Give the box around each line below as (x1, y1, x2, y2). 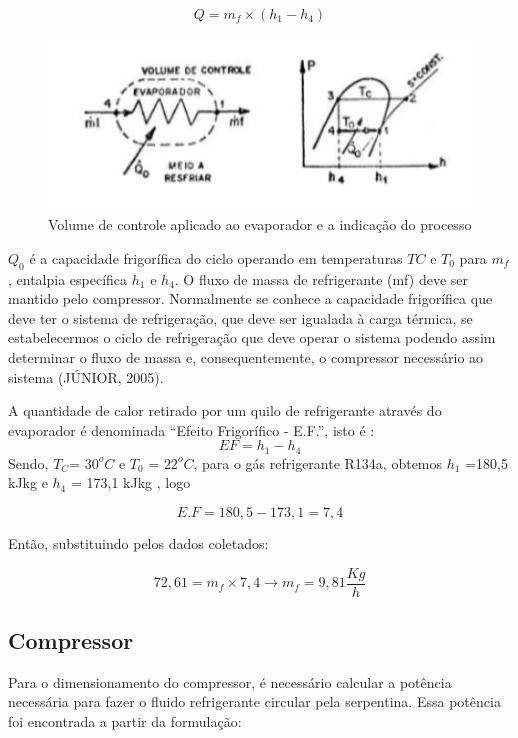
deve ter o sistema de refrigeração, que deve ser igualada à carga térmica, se (8, 307, 473, 328)
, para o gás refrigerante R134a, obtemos (193, 452, 443, 473)
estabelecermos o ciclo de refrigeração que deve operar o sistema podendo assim (8, 327, 496, 348)
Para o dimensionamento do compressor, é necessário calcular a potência (8, 671, 452, 692)
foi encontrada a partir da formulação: (8, 711, 242, 732)
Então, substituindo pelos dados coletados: (8, 532, 269, 553)
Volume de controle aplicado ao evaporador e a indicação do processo (48, 214, 472, 235)
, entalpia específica (8, 268, 128, 289)
